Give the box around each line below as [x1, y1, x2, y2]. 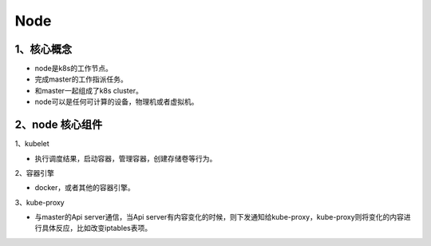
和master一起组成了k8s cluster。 [34, 85, 143, 95]
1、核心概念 [14, 42, 73, 56]
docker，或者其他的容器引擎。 [34, 183, 135, 192]
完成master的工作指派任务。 [34, 74, 128, 84]
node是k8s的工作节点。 [34, 64, 113, 73]
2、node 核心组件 [14, 118, 103, 132]
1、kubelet [14, 139, 49, 149]
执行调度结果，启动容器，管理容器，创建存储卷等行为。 [34, 153, 217, 163]
